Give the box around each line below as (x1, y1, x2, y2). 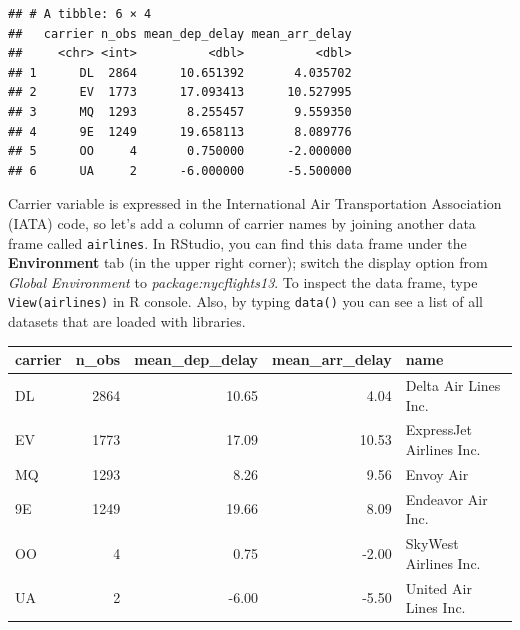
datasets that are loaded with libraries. (8, 311, 246, 332)
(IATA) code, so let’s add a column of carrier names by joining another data (8, 212, 476, 233)
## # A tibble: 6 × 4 (8, 7, 152, 21)
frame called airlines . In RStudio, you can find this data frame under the (8, 232, 467, 253)
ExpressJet (405, 419, 473, 440)
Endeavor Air (405, 488, 488, 509)
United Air (405, 577, 472, 598)
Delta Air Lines (405, 374, 501, 395)
